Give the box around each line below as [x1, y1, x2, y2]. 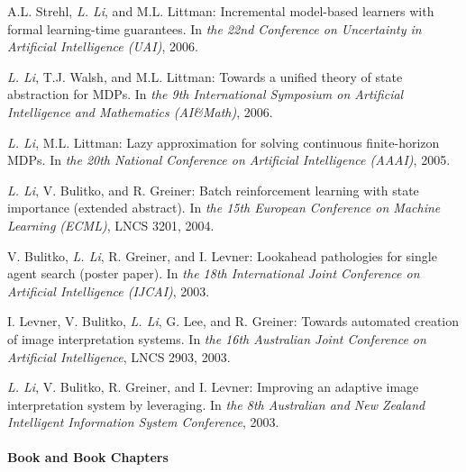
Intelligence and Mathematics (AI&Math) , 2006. [7, 102, 273, 121]
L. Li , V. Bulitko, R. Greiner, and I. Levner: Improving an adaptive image [7, 377, 419, 396]
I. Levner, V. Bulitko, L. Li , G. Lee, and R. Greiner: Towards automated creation [7, 312, 460, 331]
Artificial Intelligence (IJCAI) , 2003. [7, 281, 210, 300]
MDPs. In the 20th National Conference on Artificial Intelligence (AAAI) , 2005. [7, 150, 451, 169]
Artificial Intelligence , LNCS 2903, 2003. [7, 347, 231, 366]
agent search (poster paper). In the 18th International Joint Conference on [7, 264, 420, 283]
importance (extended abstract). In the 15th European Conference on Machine [7, 198, 441, 217]
